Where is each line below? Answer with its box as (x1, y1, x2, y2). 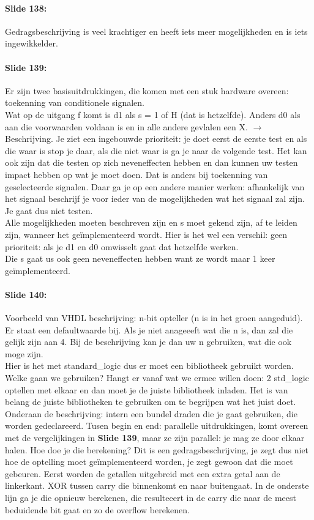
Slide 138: (5, 1, 47, 14)
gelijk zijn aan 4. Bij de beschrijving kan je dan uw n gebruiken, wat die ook (5, 335, 292, 348)
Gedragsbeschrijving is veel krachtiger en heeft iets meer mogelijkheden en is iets (5, 24, 308, 37)
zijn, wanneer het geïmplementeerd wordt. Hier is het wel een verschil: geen (5, 228, 288, 240)
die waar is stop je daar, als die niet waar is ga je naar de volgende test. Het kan (5, 144, 307, 157)
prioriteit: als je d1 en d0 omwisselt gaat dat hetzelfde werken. (5, 240, 239, 253)
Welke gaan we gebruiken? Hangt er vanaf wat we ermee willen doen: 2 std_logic (5, 371, 309, 384)
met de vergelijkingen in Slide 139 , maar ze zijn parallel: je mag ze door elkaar (5, 431, 305, 444)
